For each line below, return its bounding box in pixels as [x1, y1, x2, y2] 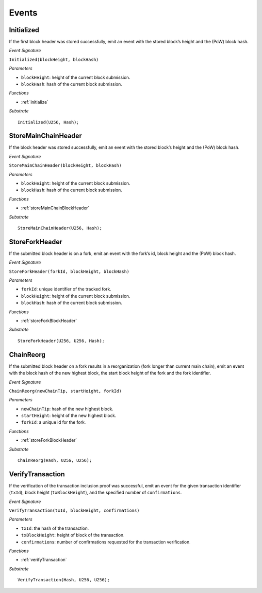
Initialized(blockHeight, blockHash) [9, 56, 99, 62]
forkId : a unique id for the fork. [21, 419, 86, 425]
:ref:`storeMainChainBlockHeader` [21, 205, 90, 211]
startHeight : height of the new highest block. [21, 413, 116, 418]
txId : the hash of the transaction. [21, 525, 89, 531]
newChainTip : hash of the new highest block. [21, 406, 114, 412]
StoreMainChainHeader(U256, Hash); [17, 225, 102, 231]
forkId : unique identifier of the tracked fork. [21, 286, 112, 292]
